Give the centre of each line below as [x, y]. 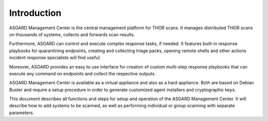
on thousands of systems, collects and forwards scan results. [72, 34]
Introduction [35, 13]
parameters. [22, 113]
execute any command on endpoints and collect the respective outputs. [82, 73]
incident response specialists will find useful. [55, 58]
